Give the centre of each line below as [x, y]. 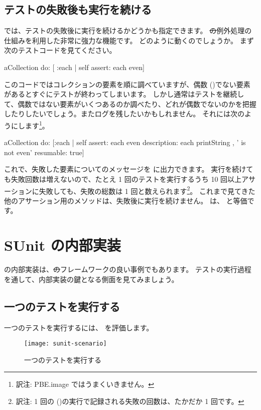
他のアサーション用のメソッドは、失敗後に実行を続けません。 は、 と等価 [126, 200]
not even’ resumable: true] [44, 152]
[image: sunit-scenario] [66, 344]
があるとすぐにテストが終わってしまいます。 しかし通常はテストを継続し [124, 94]
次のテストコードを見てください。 [60, 50]
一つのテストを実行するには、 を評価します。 [79, 327]
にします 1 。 [30, 124]
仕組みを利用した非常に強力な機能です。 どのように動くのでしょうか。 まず [129, 40]
